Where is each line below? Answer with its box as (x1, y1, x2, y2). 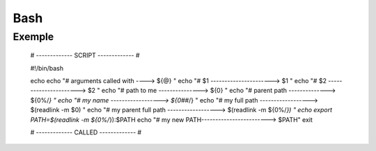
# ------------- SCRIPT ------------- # (30, 51, 140, 60)
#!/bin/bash (30, 64, 64, 72)
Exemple (13, 30, 54, 43)
